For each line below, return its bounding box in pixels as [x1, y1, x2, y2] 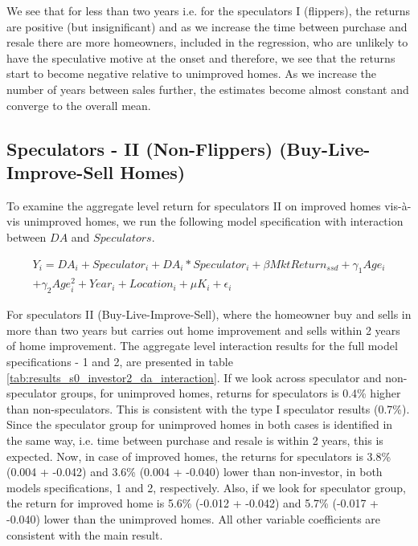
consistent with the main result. [6, 526, 163, 543]
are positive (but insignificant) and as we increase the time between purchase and [6, 18, 408, 35]
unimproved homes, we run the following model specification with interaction [23, 213, 404, 230]
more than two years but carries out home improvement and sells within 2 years [6, 321, 400, 338]
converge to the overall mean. [6, 96, 151, 113]
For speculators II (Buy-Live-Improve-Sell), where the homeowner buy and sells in [6, 306, 412, 323]
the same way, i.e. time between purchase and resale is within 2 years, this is [6, 432, 383, 449]
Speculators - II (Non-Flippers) [6, 136, 273, 161]
